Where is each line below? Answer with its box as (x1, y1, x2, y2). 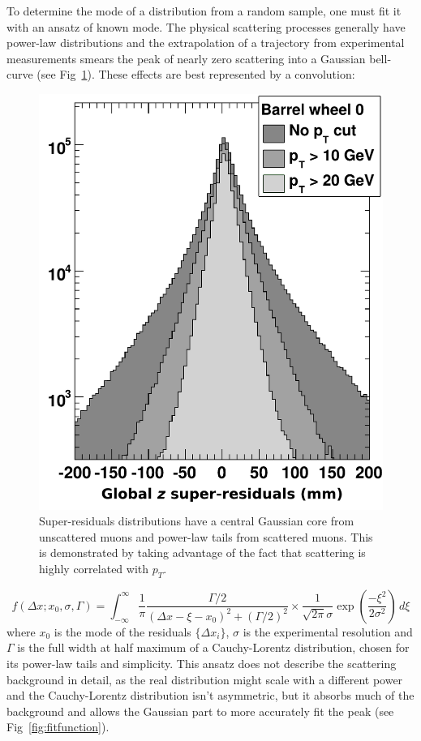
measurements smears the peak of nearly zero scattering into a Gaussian (6, 49, 366, 66)
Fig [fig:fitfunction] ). (6, 718, 110, 735)
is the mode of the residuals (54, 623, 191, 640)
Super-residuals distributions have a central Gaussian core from (39, 512, 354, 529)
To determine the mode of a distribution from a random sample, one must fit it (6, 2, 402, 19)
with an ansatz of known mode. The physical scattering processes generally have (6, 18, 406, 35)
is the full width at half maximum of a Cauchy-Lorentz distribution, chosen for (17, 639, 410, 656)
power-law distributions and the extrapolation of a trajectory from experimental (6, 34, 405, 51)
